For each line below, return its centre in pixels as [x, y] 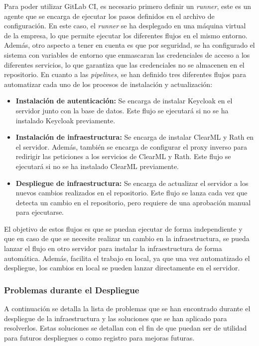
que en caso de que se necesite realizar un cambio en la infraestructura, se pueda [127, 238]
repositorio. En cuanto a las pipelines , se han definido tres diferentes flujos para [125, 74]
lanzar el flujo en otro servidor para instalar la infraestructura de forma [113, 248]
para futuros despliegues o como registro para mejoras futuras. [99, 337]
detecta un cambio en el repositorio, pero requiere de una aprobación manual [133, 202]
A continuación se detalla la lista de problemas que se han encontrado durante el [127, 308]
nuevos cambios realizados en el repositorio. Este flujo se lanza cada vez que [131, 193]
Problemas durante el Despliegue [72, 290]
